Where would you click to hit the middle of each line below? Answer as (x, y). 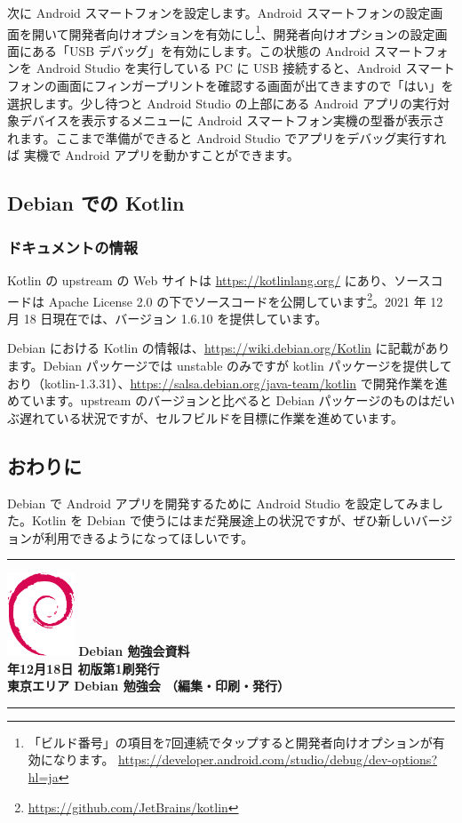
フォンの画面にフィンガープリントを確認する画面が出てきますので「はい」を (231, 86)
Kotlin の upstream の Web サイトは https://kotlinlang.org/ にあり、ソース (219, 280)
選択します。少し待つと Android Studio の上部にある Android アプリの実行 (223, 103)
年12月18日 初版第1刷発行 (84, 668)
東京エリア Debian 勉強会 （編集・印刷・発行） (148, 686)
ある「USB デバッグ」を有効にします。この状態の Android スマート (227, 50)
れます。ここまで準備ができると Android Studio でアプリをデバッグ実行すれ (227, 137)
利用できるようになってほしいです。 (149, 537)
